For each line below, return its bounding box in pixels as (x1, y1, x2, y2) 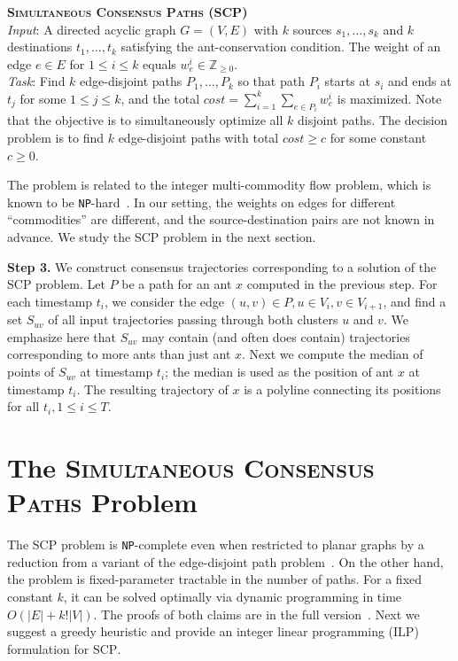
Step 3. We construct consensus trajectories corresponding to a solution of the (7, 257, 437, 276)
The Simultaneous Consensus (7, 449, 375, 486)
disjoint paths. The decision (297, 111, 447, 129)
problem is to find (7, 128, 105, 146)
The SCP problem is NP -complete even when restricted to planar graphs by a (7, 535, 424, 554)
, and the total (120, 89, 200, 107)
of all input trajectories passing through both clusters (48, 310, 338, 329)
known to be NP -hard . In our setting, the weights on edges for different (7, 192, 396, 211)
